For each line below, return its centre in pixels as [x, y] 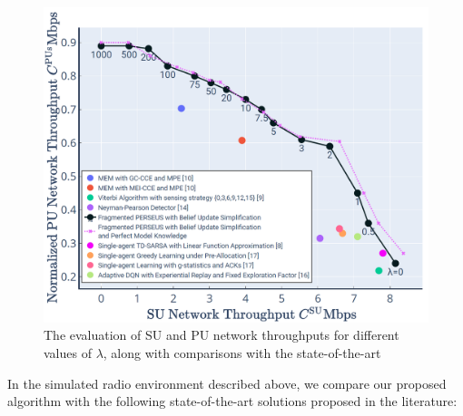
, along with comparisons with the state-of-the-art [242, 353]
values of [68, 353]
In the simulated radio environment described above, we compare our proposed [227, 383]
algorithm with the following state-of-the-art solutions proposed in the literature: [232, 401]
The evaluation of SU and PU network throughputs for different [222, 335]
